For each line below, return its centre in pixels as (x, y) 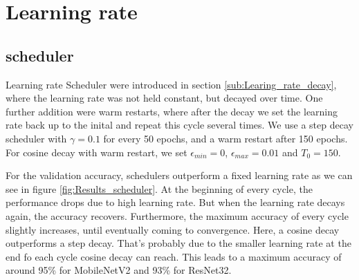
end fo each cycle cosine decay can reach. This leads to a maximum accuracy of (174, 256)
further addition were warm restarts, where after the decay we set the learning (172, 111)
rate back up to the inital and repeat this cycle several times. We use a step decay (179, 125)
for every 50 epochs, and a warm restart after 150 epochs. (225, 138)
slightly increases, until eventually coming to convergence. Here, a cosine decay (173, 229)
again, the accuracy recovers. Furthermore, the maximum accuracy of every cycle (177, 215)
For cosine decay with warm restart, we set (96, 152)
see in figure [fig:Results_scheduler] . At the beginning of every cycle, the (159, 188)
